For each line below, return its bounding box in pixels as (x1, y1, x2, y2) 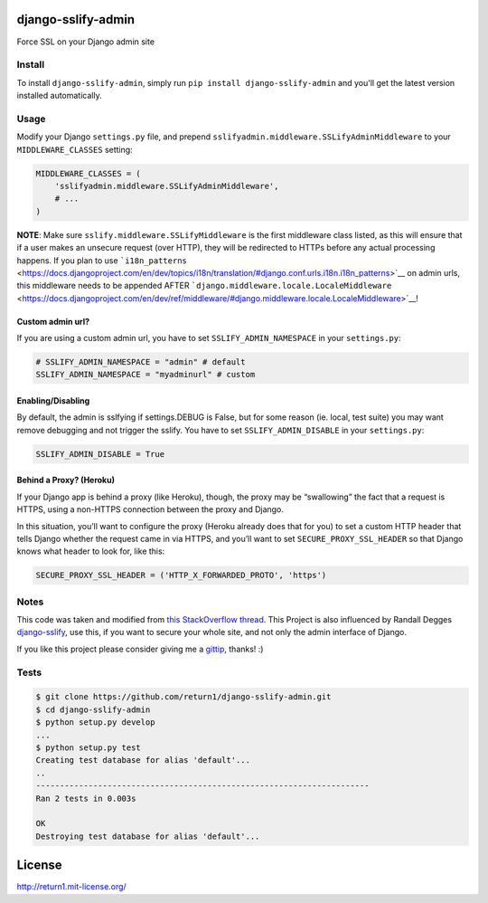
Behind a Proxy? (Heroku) (16, 475, 115, 486)
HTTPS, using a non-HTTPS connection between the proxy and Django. (16, 504, 285, 515)
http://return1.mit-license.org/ (16, 881, 127, 892)
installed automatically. (16, 90, 103, 101)
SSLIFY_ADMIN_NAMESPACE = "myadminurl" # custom (35, 369, 256, 380)
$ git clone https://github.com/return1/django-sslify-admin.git (35, 692, 332, 702)
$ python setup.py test (35, 742, 142, 753)
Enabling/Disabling (16, 395, 90, 406)
